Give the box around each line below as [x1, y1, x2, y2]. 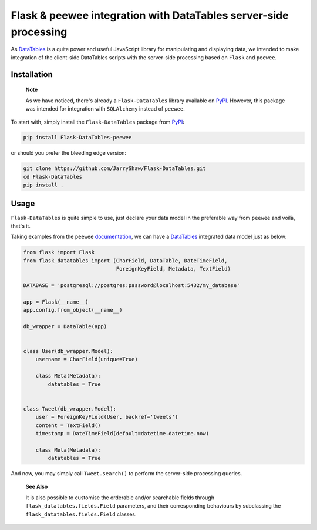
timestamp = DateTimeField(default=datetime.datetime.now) [35, 430, 210, 436]
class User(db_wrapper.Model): [23, 348, 114, 354]
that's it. [11, 222, 31, 229]
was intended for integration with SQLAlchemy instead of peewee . [25, 105, 185, 112]
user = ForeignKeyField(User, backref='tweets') [35, 414, 178, 421]
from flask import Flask [23, 249, 95, 256]
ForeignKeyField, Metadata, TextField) [116, 265, 231, 272]
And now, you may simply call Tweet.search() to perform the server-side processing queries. [11, 470, 242, 477]
